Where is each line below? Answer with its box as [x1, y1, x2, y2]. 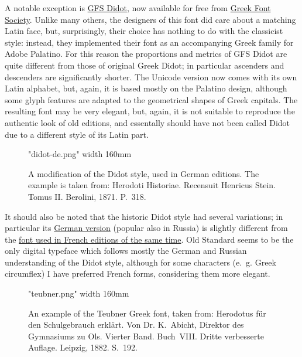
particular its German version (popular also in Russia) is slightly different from [5, 222, 288, 234]
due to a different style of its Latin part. [5, 128, 149, 140]
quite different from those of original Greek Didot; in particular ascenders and [5, 59, 284, 71]
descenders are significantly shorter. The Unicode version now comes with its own [5, 70, 297, 83]
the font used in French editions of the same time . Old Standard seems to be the [5, 233, 294, 245]
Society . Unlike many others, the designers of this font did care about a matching [5, 13, 296, 25]
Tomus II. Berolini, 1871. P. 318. [28, 190, 146, 202]
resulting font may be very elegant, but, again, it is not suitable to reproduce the [5, 105, 295, 117]
